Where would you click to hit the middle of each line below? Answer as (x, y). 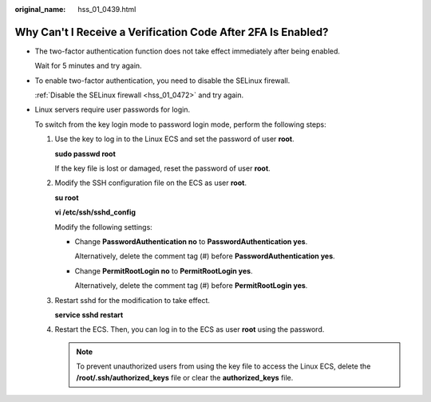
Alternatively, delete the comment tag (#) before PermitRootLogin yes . (191, 286)
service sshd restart (89, 314)
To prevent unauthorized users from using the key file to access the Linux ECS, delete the (223, 366)
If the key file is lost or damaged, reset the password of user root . (162, 168)
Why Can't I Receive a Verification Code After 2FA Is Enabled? (172, 32)
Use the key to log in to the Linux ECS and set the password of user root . (174, 139)
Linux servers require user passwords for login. (113, 110)
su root (67, 197)
